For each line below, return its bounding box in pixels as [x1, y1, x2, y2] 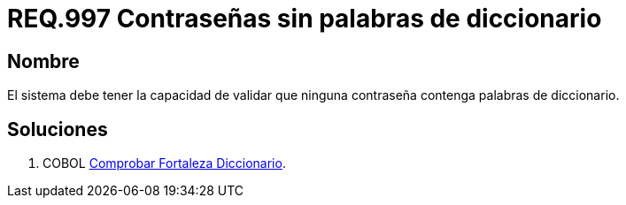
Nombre [7, 49, 80, 72]
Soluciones [7, 118, 108, 140]
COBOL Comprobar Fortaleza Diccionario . [43, 156, 286, 171]
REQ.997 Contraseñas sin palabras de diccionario [7, 4, 602, 34]
